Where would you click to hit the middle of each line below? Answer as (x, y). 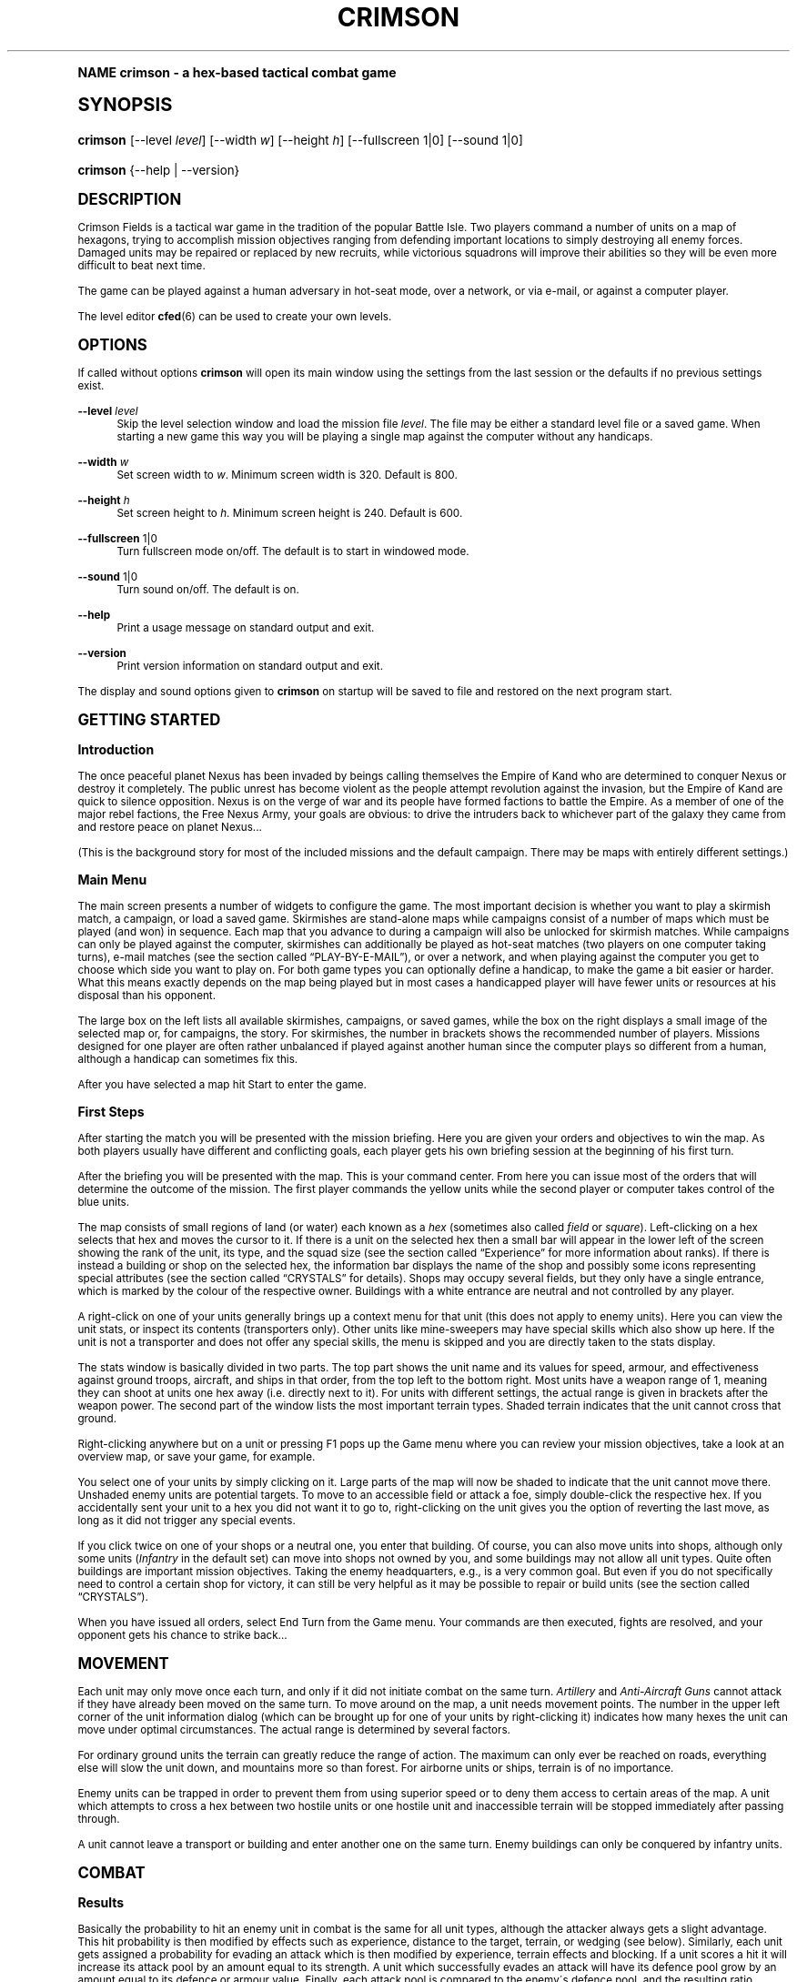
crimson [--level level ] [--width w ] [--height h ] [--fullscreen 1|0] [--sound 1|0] (300, 140)
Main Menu (112, 879)
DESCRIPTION (130, 199)
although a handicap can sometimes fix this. (188, 1059)
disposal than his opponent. (146, 995)
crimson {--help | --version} (159, 170)
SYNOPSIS (125, 104)
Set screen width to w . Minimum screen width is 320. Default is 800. (287, 475)
